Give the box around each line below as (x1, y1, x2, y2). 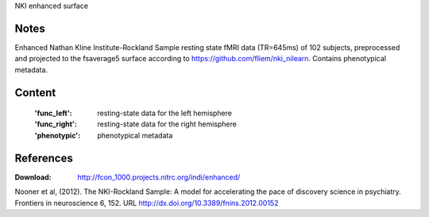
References (14, 151, 73, 165)
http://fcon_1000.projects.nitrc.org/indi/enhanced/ (77, 172, 241, 182)
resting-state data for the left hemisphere (97, 108, 232, 118)
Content (14, 86, 56, 99)
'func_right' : (34, 119, 77, 129)
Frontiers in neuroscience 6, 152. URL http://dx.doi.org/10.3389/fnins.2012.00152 (14, 198, 279, 207)
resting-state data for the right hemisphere (97, 119, 238, 129)
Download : (14, 172, 52, 182)
